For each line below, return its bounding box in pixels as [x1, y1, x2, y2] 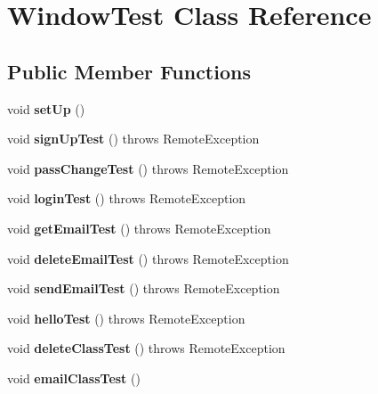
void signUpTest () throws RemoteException [7, 129, 260, 148]
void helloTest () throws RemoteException [7, 308, 245, 327]
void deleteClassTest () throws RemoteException [7, 339, 286, 357]
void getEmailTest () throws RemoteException [7, 218, 271, 237]
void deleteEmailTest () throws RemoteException [7, 249, 289, 267]
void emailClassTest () [7, 368, 141, 387]
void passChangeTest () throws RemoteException [7, 159, 289, 177]
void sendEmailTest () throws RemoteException [7, 279, 280, 298]
